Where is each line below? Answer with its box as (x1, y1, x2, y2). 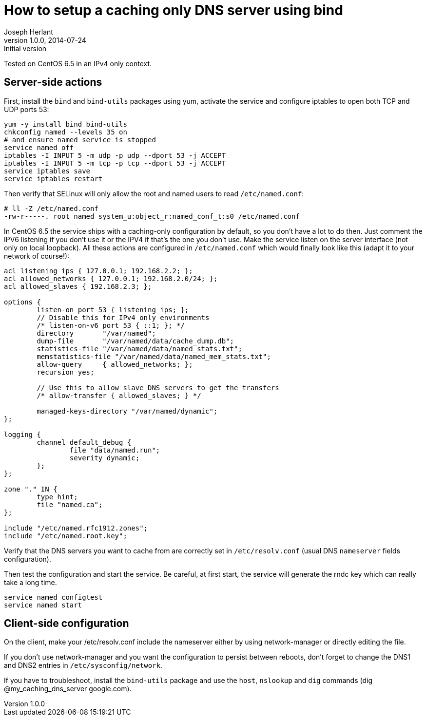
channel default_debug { (37, 438, 132, 446)
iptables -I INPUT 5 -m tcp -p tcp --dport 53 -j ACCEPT (4, 159, 226, 167)
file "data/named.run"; (69, 446, 160, 454)
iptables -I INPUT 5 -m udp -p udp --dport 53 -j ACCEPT (4, 151, 226, 159)
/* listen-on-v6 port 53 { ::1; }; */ (37, 321, 185, 329)
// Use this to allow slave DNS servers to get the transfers (37, 383, 279, 392)
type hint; (37, 493, 78, 501)
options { (4, 298, 41, 306)
